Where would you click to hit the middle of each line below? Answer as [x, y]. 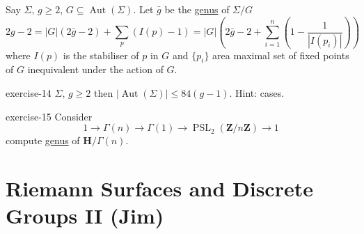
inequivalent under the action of [95, 69]
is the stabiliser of [101, 55]
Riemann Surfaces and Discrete [159, 188]
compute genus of [43, 140]
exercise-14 [29, 92]
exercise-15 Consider [49, 116]
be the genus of [197, 9]
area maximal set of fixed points [281, 55]
